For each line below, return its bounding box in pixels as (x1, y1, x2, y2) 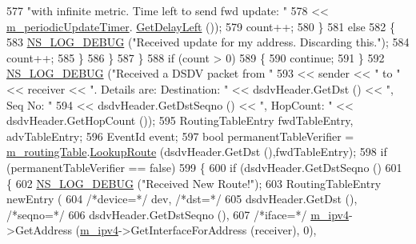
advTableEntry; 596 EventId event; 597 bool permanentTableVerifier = (6, 127, 354, 144)
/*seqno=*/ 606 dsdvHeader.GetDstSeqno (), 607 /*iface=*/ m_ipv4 (6, 206, 349, 222)
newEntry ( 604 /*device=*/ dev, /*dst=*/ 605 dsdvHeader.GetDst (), (6, 190, 358, 207)
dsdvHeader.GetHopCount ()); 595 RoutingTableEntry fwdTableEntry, (6, 112, 354, 129)
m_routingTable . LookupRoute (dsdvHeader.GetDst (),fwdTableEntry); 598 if (6, 143, 387, 160)
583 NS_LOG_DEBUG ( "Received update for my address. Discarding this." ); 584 (6, 34, 410, 50)
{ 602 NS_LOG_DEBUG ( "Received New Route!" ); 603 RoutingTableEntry (6, 174, 382, 191)
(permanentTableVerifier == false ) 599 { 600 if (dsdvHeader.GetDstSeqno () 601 (6, 158, 402, 175)
